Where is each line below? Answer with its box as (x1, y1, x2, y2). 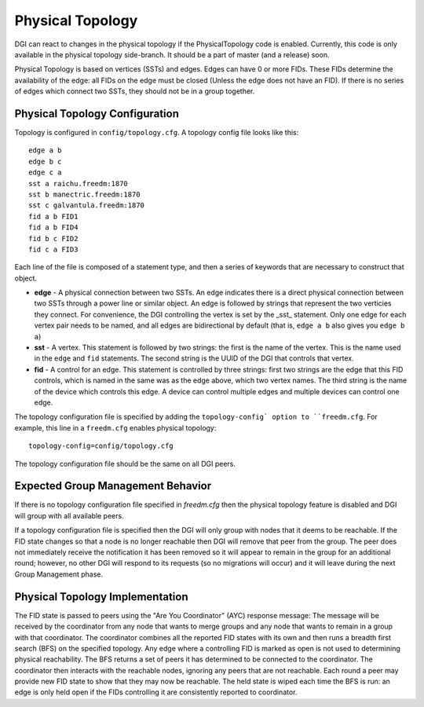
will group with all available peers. (14, 511, 125, 520)
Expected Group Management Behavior (14, 479, 212, 493)
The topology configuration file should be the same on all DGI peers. (14, 459, 236, 468)
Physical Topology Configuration (14, 107, 180, 120)
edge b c (28, 157, 62, 166)
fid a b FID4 (28, 223, 79, 232)
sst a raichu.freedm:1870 (28, 179, 129, 188)
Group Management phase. (14, 570, 104, 579)
